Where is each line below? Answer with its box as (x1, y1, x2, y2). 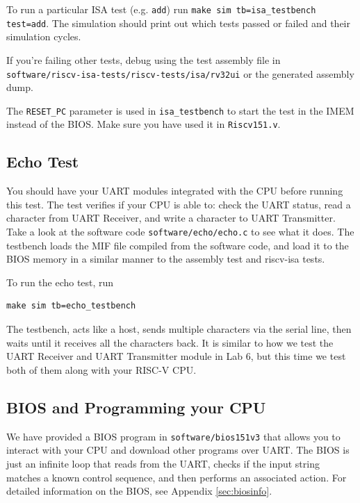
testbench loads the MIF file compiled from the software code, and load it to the (6, 238, 349, 252)
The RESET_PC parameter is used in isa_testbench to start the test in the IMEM (6, 103, 354, 117)
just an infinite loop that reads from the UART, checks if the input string (6, 456, 320, 470)
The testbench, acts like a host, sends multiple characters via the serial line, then (6, 322, 352, 336)
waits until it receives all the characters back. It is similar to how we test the (6, 335, 334, 349)
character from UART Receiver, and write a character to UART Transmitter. (6, 211, 336, 225)
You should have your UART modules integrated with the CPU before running (6, 183, 343, 198)
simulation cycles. (6, 29, 81, 44)
